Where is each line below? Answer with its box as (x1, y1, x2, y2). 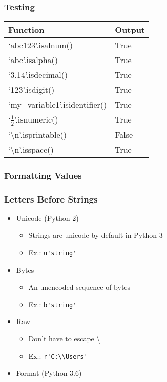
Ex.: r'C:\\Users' (28, 350, 88, 361)
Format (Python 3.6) (16, 368, 82, 378)
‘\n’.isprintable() (8, 128, 67, 140)
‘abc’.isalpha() (8, 54, 58, 66)
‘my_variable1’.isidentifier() (8, 98, 107, 111)
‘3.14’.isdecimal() (8, 69, 68, 81)
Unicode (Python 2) (16, 212, 79, 223)
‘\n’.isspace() (8, 143, 54, 155)
